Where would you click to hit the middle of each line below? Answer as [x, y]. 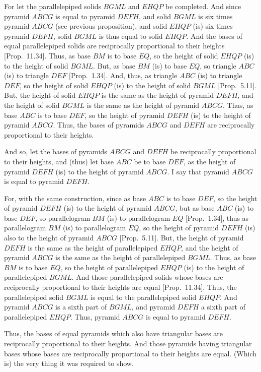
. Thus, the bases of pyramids [99, 125]
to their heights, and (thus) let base [59, 161]
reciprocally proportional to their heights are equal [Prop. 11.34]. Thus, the [120, 287]
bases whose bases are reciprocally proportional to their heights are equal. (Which [130, 353]
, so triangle [218, 65]
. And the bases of [214, 36]
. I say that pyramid [198, 171]
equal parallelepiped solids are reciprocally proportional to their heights [114, 46]
